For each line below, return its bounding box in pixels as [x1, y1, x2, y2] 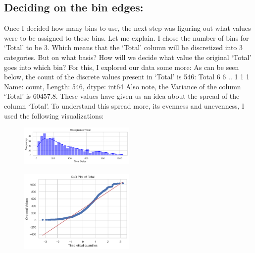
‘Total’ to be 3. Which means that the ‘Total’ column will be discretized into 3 [4, 42, 243, 53]
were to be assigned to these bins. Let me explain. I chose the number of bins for [4, 32, 249, 43]
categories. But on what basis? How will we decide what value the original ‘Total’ [4, 52, 252, 62]
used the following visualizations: [4, 110, 104, 121]
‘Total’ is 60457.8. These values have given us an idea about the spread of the [4, 91, 240, 101]
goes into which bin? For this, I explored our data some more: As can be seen [4, 62, 239, 72]
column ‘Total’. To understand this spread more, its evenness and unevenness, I [4, 100, 245, 111]
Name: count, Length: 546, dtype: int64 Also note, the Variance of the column [4, 81, 241, 91]
